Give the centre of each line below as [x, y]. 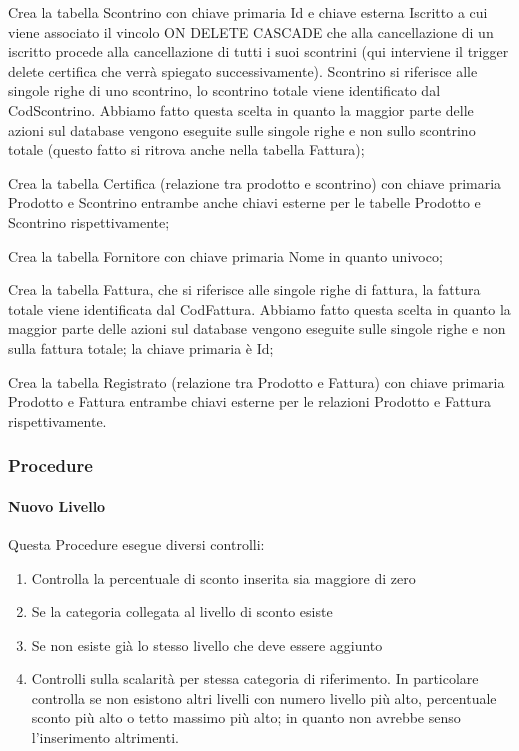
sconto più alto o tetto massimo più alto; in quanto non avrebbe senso [246, 717]
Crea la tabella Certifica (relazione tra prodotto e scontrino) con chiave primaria [255, 182]
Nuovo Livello [57, 505]
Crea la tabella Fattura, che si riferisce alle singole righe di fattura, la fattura [244, 289]
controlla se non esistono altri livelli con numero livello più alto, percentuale [264, 697]
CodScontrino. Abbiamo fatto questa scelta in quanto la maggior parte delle [241, 109]
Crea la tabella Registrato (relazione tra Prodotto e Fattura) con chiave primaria [256, 381]
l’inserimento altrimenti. [105, 737]
